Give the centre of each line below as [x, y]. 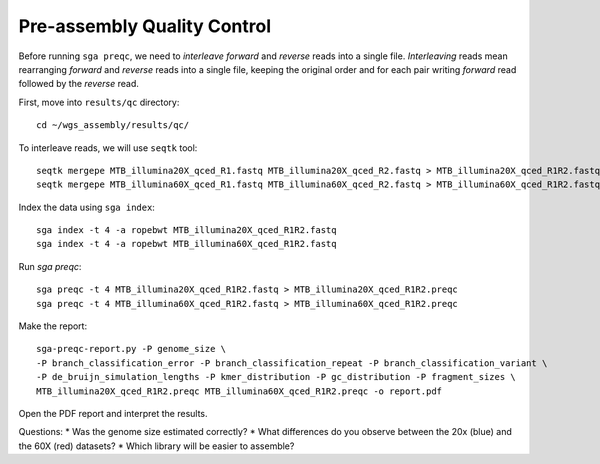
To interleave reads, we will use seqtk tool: [108, 147]
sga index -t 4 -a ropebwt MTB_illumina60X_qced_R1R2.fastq [186, 244]
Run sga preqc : [50, 266]
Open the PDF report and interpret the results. [113, 413]
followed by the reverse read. [78, 84]
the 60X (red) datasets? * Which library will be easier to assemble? [156, 446]
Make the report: [53, 326]
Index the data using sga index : [86, 207]
